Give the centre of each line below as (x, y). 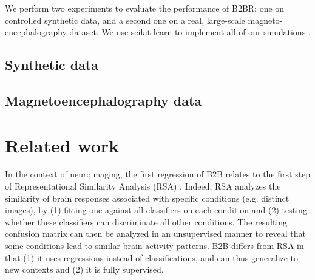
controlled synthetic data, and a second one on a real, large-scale (125, 20)
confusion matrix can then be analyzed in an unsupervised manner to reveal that (155, 234)
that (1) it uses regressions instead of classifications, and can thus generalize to (152, 257)
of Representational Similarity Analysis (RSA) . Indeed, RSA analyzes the (143, 186)
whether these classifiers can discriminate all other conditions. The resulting (146, 221)
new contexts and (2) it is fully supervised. (84, 269)
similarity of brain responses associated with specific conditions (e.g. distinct (147, 198)
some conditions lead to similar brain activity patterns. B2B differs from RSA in (154, 246)
